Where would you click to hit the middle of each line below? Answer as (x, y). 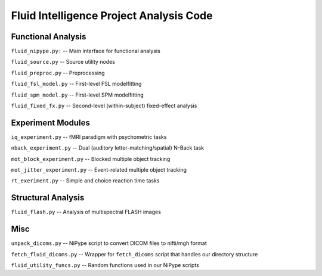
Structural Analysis (48, 198)
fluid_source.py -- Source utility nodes (63, 62)
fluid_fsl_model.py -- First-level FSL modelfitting (76, 84)
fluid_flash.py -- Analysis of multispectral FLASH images (86, 212)
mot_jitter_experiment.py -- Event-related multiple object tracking (99, 170)
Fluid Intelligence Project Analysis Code (112, 15)
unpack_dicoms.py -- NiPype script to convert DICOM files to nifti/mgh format (109, 243)
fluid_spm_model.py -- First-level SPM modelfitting (78, 95)
